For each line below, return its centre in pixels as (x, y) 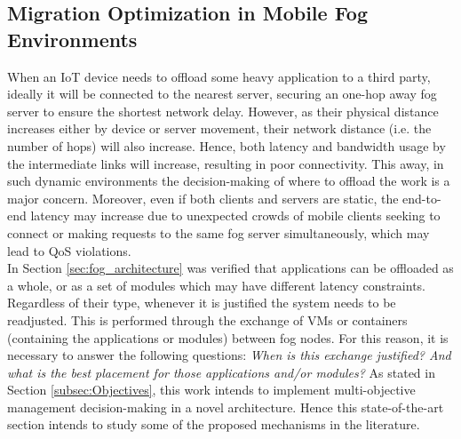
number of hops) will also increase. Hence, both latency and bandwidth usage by (227, 145)
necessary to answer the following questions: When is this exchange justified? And (229, 355)
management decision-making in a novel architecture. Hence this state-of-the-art (226, 407)
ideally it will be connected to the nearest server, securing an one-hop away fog (222, 94)
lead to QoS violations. (69, 250)
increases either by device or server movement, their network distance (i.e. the (219, 128)
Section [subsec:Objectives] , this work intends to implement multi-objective (211, 390)
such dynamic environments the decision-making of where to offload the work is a (229, 181)
